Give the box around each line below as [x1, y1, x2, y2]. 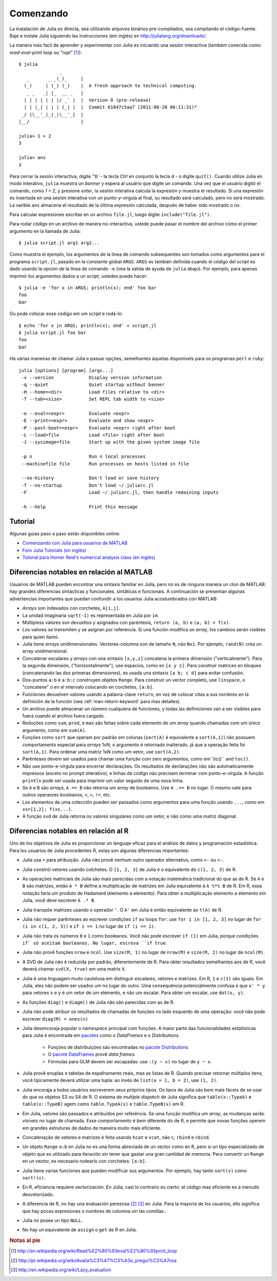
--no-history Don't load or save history [21, 475, 160, 481]
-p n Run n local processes [21, 454, 146, 459]
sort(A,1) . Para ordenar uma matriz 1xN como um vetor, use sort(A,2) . [22, 748, 181, 754]
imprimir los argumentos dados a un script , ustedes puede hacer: [9, 273, 148, 279]
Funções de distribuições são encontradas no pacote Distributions [48, 1044, 189, 1050]
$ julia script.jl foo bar [18, 330, 87, 336]
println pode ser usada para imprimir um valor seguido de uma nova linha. [22, 778, 184, 784]
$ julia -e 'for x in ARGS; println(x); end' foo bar [18, 285, 156, 291]
